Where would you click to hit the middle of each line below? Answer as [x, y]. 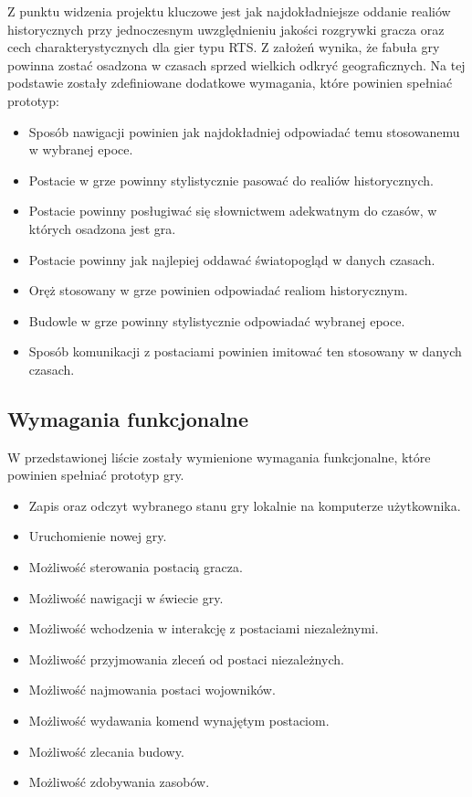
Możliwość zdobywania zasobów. [119, 782]
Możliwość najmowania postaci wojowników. [152, 690]
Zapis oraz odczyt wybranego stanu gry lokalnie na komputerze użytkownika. [245, 505]
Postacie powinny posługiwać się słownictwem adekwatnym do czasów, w [233, 211]
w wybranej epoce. [81, 149]
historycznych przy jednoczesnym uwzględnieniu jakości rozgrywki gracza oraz [226, 29]
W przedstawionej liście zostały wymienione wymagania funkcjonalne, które [219, 457]
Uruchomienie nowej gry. [98, 536]
